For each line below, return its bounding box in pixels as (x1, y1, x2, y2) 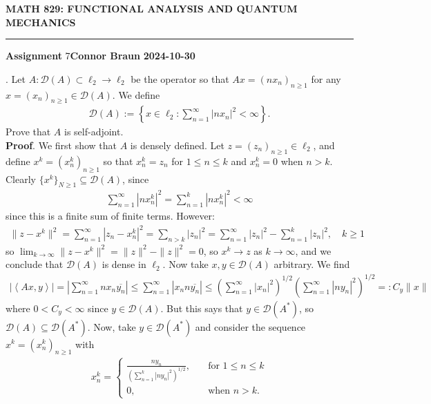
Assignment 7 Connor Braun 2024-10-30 (6, 48, 195, 63)
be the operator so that (131, 71, 229, 86)
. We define (112, 87, 160, 102)
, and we (295, 243, 332, 258)
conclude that (6, 257, 64, 271)
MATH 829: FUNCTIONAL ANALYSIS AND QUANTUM (6, 1, 298, 15)
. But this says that (160, 300, 243, 315)
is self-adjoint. (64, 124, 124, 139)
